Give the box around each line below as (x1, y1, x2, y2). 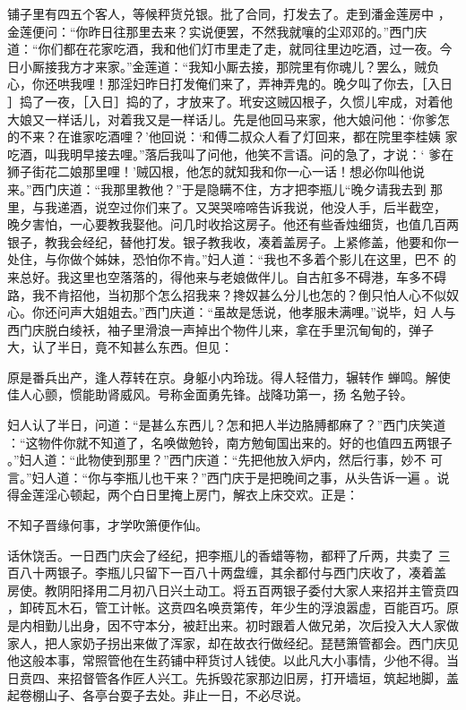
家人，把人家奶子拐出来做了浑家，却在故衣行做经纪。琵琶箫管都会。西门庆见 (7, 633, 459, 652)
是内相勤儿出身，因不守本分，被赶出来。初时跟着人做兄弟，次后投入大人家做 (7, 616, 459, 634)
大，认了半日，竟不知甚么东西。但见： (7, 338, 233, 356)
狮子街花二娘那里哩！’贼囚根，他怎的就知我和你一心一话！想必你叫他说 (7, 162, 425, 181)
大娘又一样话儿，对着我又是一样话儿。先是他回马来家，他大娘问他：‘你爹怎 (7, 109, 450, 128)
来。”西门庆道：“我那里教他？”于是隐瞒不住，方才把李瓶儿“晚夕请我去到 (7, 179, 427, 198)
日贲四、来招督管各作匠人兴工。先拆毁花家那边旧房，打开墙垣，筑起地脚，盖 (7, 668, 459, 687)
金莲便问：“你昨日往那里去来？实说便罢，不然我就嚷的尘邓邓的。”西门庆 (7, 21, 427, 40)
